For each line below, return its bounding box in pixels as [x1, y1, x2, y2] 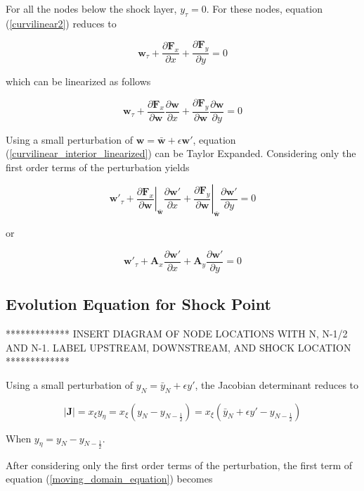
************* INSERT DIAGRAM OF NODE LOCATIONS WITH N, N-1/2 [6, 326, 348, 341]
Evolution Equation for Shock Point [6, 293, 271, 315]
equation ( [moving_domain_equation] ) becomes [6, 471, 213, 486]
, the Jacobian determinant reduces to [195, 377, 359, 392]
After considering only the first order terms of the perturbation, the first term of [6, 457, 353, 472]
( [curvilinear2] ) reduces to [6, 15, 117, 30]
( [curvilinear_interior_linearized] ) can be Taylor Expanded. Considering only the [6, 146, 356, 161]
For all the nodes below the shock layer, [6, 1, 177, 15]
